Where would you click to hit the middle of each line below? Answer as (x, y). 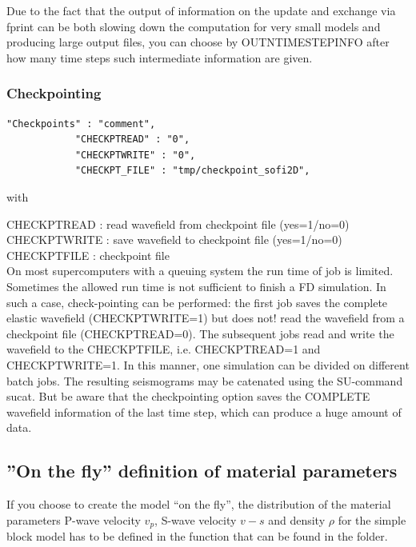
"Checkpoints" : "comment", (81, 124)
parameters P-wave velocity (74, 519)
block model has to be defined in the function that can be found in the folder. (197, 536)
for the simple (372, 519)
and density (297, 519)
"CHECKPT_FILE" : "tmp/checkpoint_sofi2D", (192, 171)
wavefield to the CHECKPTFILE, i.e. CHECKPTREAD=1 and (164, 349)
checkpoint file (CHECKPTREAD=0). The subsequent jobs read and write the (200, 333)
